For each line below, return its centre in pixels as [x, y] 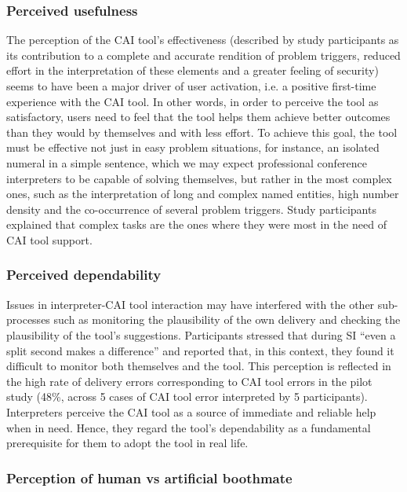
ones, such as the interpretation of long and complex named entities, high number [203, 194]
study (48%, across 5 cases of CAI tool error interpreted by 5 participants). [187, 397]
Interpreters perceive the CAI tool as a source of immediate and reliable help [191, 411]
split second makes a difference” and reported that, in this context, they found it [200, 350]
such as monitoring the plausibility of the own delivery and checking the [227, 319]
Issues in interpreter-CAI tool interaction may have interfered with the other [191, 304]
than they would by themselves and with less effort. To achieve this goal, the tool [202, 132]
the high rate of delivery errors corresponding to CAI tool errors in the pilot [189, 381]
